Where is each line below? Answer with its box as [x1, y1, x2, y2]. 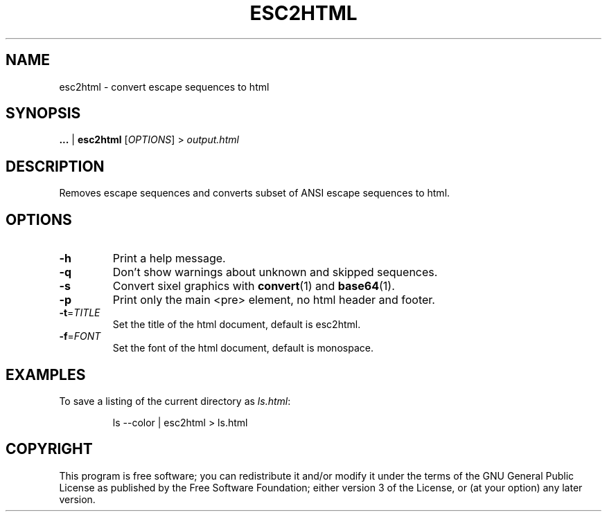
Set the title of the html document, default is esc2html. [112, 318, 361, 331]
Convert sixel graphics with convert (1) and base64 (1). [112, 279, 395, 293]
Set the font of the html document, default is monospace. [112, 342, 373, 354]
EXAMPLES [6, 365, 86, 383]
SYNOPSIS [6, 105, 81, 123]
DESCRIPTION [6, 157, 105, 175]
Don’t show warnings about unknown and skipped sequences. [112, 265, 438, 280]
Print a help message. [112, 251, 226, 266]
